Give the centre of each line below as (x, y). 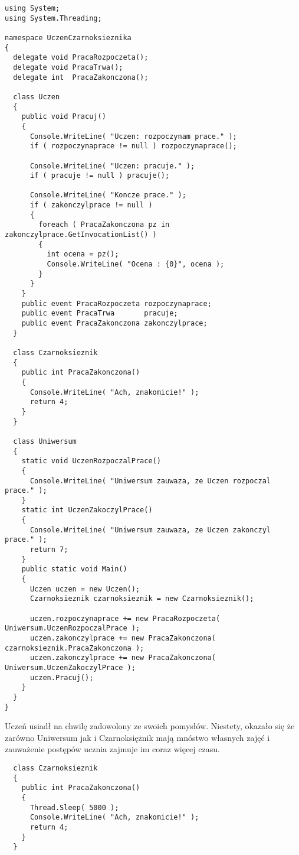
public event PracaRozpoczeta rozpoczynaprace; (116, 303)
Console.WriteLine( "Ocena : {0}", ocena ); (136, 264)
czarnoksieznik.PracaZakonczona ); (75, 648)
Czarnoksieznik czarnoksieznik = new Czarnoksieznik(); (142, 599)
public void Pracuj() (64, 117)
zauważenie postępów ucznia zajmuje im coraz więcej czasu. (112, 749)
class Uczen (37, 97)
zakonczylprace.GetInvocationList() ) (81, 235)
